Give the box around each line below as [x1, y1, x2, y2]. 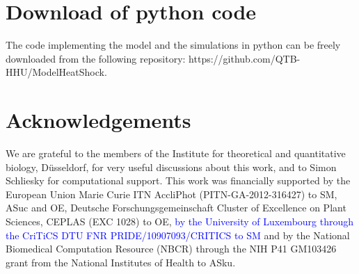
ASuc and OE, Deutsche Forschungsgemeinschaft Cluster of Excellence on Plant [6, 200, 346, 215]
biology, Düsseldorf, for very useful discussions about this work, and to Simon [6, 159, 337, 174]
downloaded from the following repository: [6, 51, 186, 65]
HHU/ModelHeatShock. [6, 65, 107, 79]
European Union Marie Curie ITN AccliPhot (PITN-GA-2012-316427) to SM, [6, 186, 337, 201]
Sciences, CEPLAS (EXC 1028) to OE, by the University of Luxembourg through [6, 214, 354, 228]
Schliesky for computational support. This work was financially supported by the [6, 173, 351, 188]
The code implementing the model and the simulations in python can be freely [6, 38, 341, 52]
